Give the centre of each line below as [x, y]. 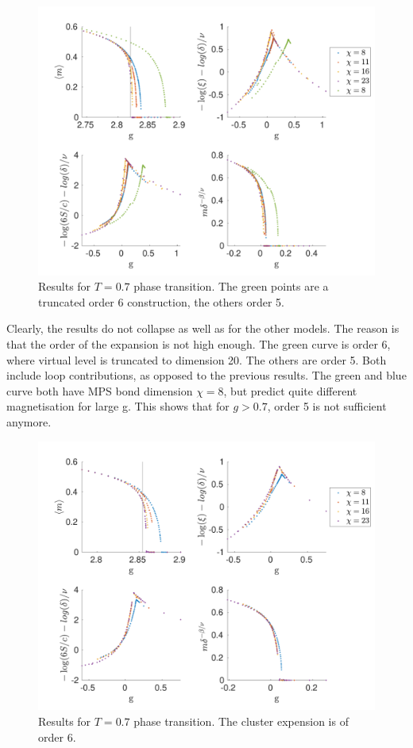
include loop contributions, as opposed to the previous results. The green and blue [206, 375]
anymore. [29, 422]
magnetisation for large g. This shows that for [118, 406]
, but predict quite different [290, 390]
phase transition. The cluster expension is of [241, 721]
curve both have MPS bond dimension [100, 390]
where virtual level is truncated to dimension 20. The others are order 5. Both [197, 359]
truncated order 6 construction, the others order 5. [162, 301]
